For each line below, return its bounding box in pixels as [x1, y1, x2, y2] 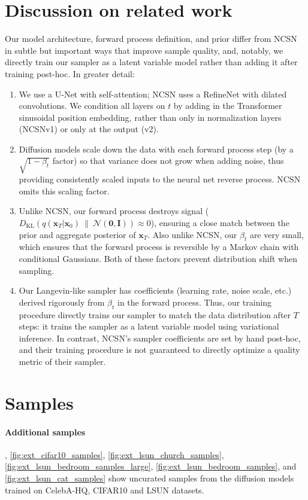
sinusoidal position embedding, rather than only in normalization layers [19, 111, 282, 123]
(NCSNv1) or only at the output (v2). [19, 123, 159, 135]
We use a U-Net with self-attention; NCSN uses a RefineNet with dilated [19, 87, 287, 100]
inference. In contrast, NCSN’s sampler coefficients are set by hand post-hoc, [19, 331, 301, 344]
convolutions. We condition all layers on [19, 99, 165, 112]
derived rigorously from [19, 295, 105, 308]
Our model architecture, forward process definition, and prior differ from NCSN [5, 32, 297, 45]
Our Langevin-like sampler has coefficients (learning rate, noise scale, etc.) [19, 284, 292, 297]
